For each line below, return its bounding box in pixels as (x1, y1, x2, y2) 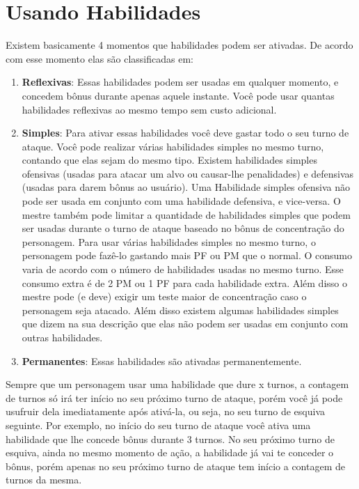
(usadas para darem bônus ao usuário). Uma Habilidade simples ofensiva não (22, 180, 351, 194)
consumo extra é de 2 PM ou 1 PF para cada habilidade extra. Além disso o (22, 275, 347, 290)
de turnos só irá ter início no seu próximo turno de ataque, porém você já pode (6, 390, 343, 405)
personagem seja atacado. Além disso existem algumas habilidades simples (22, 302, 339, 317)
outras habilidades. (22, 330, 103, 344)
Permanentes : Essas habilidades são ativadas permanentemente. (22, 353, 302, 368)
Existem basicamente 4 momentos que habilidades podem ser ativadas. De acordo (6, 38, 353, 52)
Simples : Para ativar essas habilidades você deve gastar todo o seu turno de (22, 125, 349, 140)
